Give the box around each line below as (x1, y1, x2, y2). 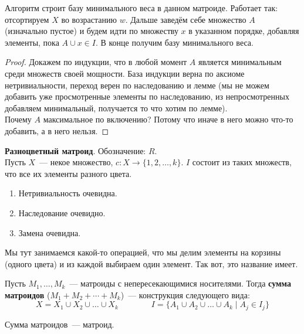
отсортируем (5, 13, 49, 25)
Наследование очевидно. (18, 206, 106, 219)
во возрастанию (61, 13, 117, 25)
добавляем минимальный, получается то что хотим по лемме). (5, 101, 228, 114)
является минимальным (198, 56, 282, 68)
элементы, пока (5, 36, 59, 48)
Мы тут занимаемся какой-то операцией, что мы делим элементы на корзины (5, 246, 281, 258)
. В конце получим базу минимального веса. (95, 36, 254, 48)
